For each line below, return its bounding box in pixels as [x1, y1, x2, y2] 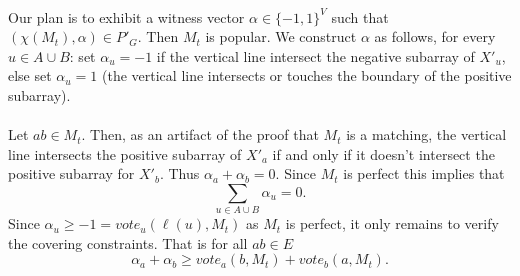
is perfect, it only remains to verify [285, 213, 499, 234]
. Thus [159, 163, 200, 184]
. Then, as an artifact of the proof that [81, 124, 319, 145]
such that [331, 6, 389, 27]
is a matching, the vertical [346, 124, 507, 145]
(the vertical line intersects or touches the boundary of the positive [102, 65, 512, 86]
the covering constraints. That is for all [8, 232, 248, 253]
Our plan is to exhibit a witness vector [8, 6, 245, 27]
